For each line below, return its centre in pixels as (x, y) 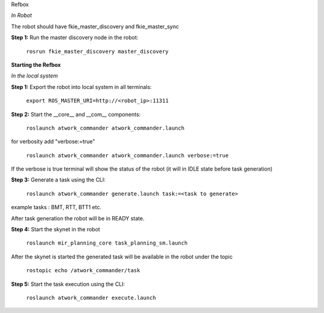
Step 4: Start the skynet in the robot (55, 229)
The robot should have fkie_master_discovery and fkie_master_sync (95, 26)
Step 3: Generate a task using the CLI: (58, 180)
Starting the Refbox (36, 65)
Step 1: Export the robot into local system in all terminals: (82, 87)
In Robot (22, 16)
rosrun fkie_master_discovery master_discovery (97, 51)
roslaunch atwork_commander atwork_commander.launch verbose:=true (127, 155)
